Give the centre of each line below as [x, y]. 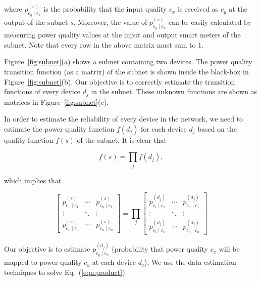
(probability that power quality [160, 249]
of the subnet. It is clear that [122, 139]
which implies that [33, 180]
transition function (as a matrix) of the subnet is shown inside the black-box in [126, 72]
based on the [217, 128]
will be [229, 249]
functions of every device [42, 91]
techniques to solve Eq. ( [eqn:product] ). [66, 272]
